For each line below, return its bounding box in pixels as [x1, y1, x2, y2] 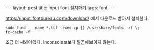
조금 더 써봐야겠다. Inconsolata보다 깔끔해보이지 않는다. [5, 39, 116, 45]
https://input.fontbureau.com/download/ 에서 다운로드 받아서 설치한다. [5, 15, 149, 21]
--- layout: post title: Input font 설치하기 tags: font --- [5, 5, 115, 11]
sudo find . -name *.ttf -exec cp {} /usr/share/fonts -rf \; [5, 25, 140, 30]
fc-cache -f [5, 30, 30, 35]
